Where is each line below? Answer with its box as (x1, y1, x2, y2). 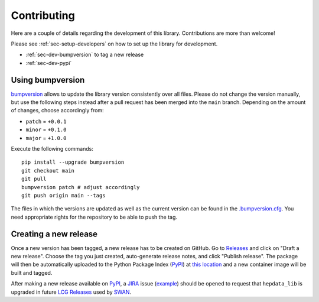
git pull (21, 176, 47, 183)
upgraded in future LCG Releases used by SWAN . (11, 288, 132, 295)
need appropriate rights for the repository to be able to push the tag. (11, 213, 177, 220)
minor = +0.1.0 (25, 126, 67, 133)
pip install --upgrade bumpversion (21, 159, 125, 165)
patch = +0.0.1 (25, 118, 67, 125)
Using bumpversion (11, 74, 85, 85)
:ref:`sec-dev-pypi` (25, 59, 72, 66)
